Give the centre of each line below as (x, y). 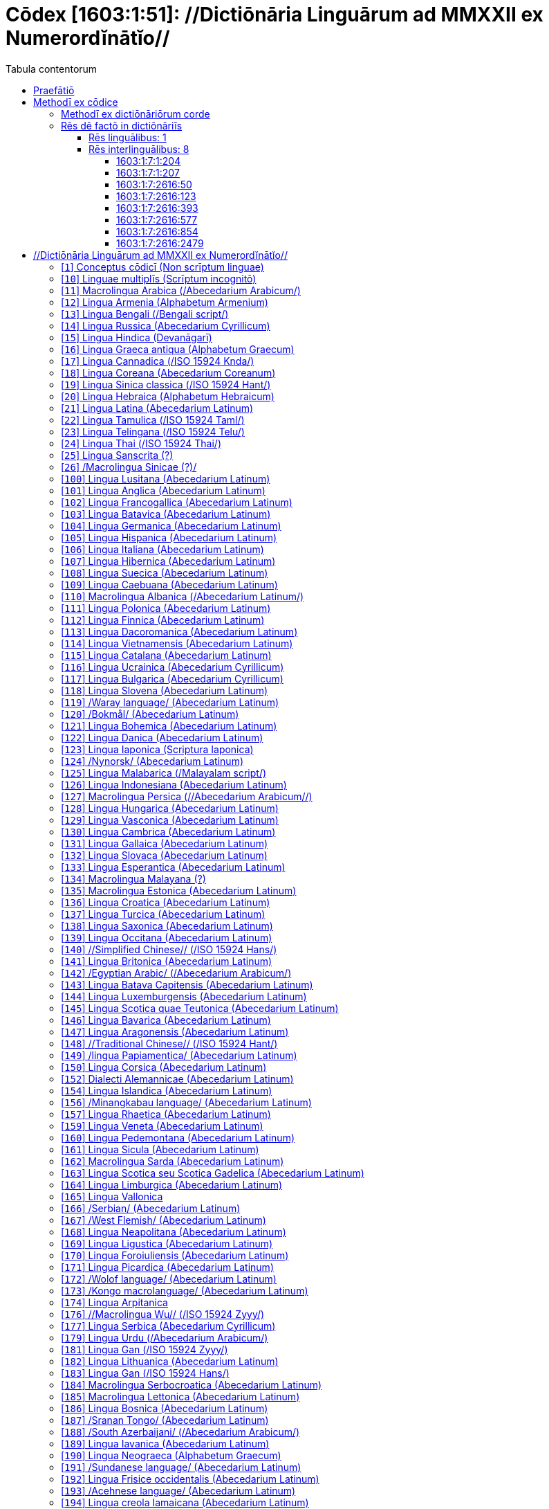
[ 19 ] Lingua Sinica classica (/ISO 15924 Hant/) (166, 384)
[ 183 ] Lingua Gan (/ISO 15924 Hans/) (145, 1373)
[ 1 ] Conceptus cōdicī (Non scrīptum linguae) (162, 266)
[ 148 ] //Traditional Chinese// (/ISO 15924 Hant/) (169, 1043)
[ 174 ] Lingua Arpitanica (114, 1302)
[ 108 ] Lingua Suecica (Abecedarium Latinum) (165, 572)
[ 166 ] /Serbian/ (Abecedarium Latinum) (151, 1208)
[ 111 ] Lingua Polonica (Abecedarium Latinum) (166, 608)
